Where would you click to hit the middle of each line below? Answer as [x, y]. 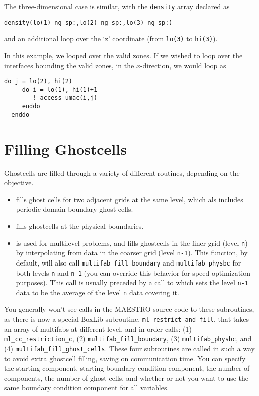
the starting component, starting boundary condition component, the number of [127, 368]
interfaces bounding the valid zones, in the [69, 65]
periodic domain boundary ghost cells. [74, 209]
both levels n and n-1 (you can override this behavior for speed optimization [133, 272]
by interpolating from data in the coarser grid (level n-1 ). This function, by [132, 253]
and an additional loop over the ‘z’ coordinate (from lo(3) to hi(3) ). [111, 38]
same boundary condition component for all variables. [87, 388]
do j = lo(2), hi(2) [38, 82]
